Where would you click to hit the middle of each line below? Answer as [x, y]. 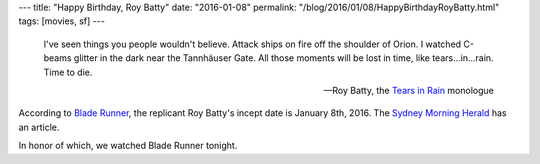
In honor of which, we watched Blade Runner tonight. [128, 146]
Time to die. [68, 72]
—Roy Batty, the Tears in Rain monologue [408, 90]
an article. [39, 127]
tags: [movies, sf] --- [61, 21]
